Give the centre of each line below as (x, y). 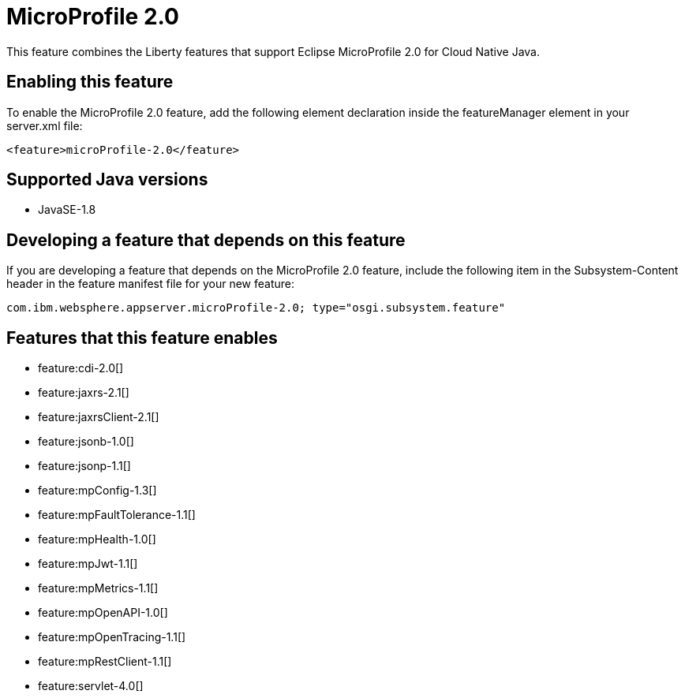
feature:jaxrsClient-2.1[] (99, 417)
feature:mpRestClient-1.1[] (105, 662)
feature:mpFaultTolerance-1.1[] (117, 515)
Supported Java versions (107, 180)
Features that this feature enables (142, 338)
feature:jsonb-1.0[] (86, 442)
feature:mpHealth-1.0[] (97, 539)
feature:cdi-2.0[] (81, 368)
